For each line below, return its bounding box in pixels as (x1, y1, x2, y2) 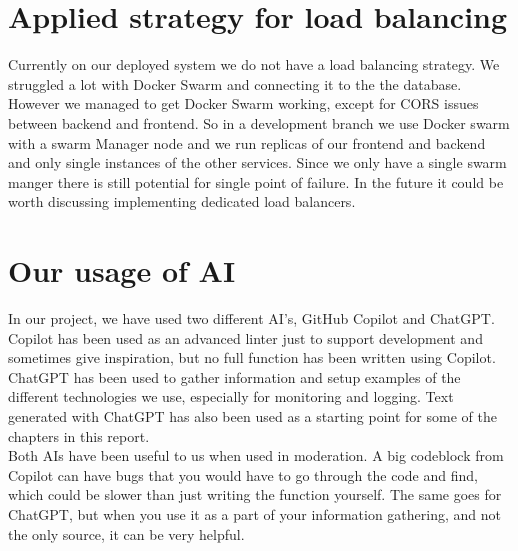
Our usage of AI (8, 250, 236, 291)
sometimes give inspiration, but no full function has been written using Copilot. (8, 347, 496, 368)
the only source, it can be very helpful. (8, 523, 245, 544)
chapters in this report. (8, 425, 150, 446)
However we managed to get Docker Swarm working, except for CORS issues (8, 93, 479, 114)
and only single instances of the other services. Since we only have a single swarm (8, 152, 507, 173)
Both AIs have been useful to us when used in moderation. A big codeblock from (8, 445, 504, 466)
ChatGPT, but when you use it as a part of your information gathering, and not (8, 503, 501, 524)
